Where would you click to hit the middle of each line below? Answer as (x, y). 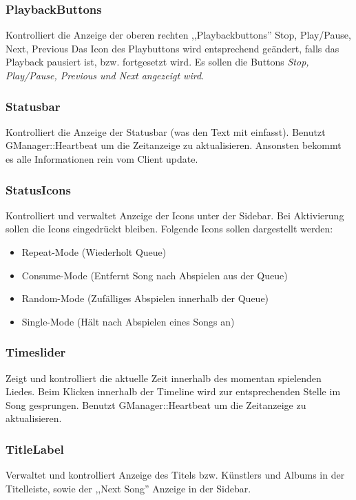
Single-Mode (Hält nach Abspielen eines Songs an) (128, 321)
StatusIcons (38, 189)
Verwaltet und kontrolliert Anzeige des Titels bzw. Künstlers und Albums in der (175, 475)
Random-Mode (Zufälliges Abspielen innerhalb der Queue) (145, 298)
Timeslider (36, 352)
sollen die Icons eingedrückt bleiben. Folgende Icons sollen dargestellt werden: (169, 229)
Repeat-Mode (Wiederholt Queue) (94, 252)
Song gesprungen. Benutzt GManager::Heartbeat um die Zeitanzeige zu (156, 404)
